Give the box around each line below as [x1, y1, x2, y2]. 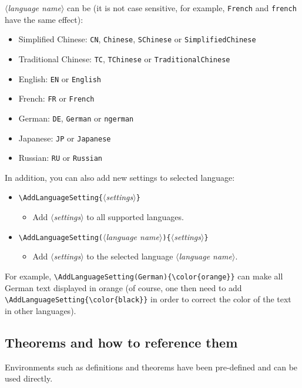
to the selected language [86, 250, 173, 262]
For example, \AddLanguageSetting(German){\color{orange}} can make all [5, 269, 283, 282]
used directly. [5, 372, 53, 384]
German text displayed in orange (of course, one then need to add [5, 281, 242, 293]
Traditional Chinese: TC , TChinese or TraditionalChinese [18, 52, 230, 65]
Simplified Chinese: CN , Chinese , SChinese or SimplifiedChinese [18, 33, 256, 45]
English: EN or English [18, 72, 102, 85]
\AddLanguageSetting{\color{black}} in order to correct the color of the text [5, 293, 291, 305]
